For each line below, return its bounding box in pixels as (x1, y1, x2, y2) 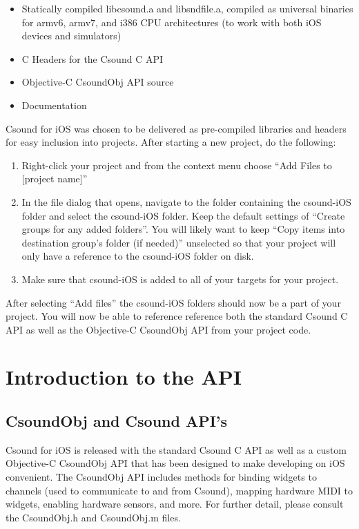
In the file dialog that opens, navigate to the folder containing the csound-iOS (21, 194, 351, 209)
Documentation (21, 97, 87, 112)
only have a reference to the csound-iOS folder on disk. (21, 249, 254, 263)
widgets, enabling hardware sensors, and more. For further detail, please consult (6, 497, 344, 511)
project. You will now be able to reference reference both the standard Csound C (6, 309, 348, 323)
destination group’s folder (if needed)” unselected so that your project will (21, 235, 336, 249)
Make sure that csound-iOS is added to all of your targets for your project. (21, 271, 339, 286)
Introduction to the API (6, 363, 242, 391)
